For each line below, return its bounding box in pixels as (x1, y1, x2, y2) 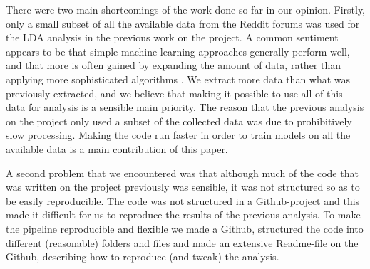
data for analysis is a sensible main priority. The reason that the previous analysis (6, 100, 364, 115)
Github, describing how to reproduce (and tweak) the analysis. (6, 249, 279, 264)
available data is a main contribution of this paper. (6, 141, 228, 156)
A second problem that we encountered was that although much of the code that (6, 165, 359, 180)
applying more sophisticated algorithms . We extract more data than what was (6, 71, 351, 86)
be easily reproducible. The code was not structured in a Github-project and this (6, 193, 360, 208)
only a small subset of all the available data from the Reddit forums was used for (6, 16, 360, 31)
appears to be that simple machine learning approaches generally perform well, (6, 43, 350, 58)
